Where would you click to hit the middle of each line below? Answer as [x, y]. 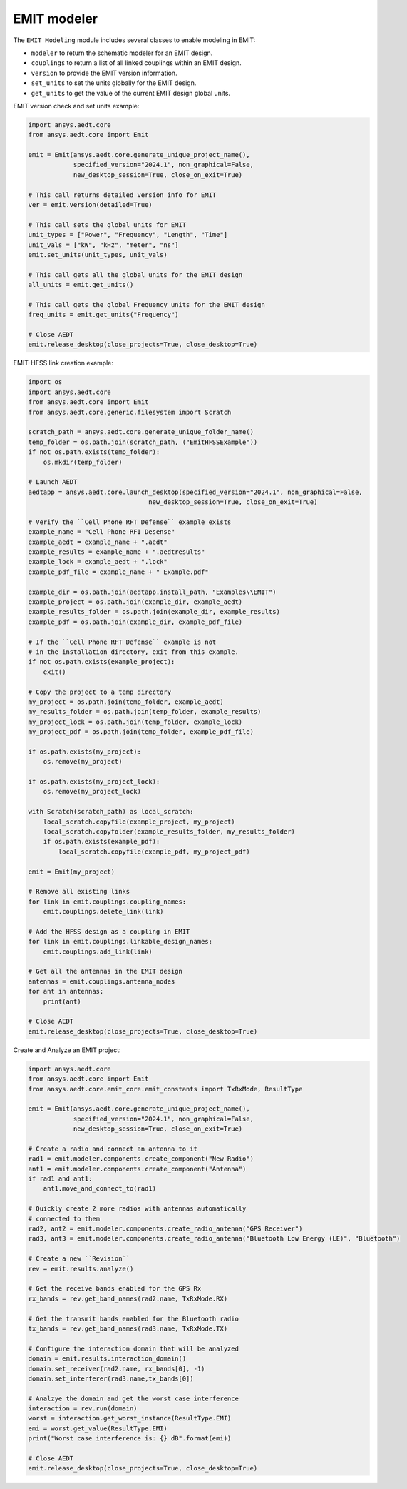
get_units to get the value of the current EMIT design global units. [131, 93]
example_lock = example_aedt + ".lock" [98, 562]
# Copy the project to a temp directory [99, 692]
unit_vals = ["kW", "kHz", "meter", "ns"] [103, 245]
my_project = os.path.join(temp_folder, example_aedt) [126, 702]
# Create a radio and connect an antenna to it [113, 1149]
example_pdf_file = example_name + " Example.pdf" [119, 572]
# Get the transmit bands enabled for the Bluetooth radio [133, 1318]
